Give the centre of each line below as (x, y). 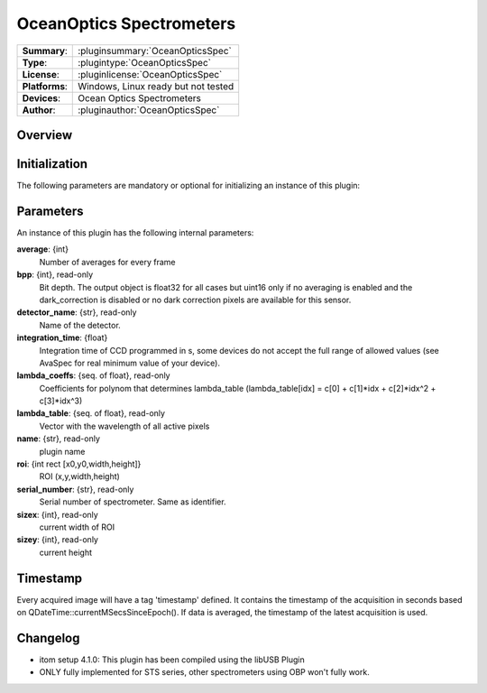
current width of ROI (77, 527)
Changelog (48, 638)
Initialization (52, 164)
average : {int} (43, 249)
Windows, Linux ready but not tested (156, 86)
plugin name (62, 451)
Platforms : (45, 86)
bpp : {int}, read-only (55, 274)
